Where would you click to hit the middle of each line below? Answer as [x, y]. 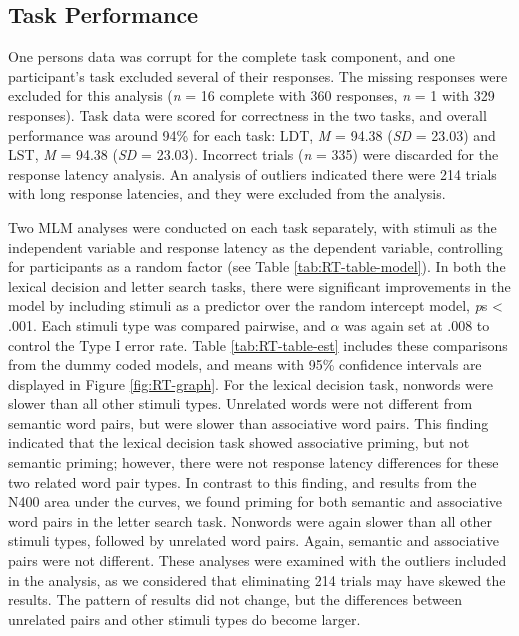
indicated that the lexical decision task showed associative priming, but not [239, 442]
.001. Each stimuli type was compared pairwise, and [167, 324]
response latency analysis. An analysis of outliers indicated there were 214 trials [252, 173]
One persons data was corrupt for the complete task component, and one [231, 56]
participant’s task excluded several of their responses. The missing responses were [258, 75]
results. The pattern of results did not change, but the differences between [235, 599]
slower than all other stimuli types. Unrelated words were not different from [240, 403]
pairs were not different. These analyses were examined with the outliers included [257, 560]
